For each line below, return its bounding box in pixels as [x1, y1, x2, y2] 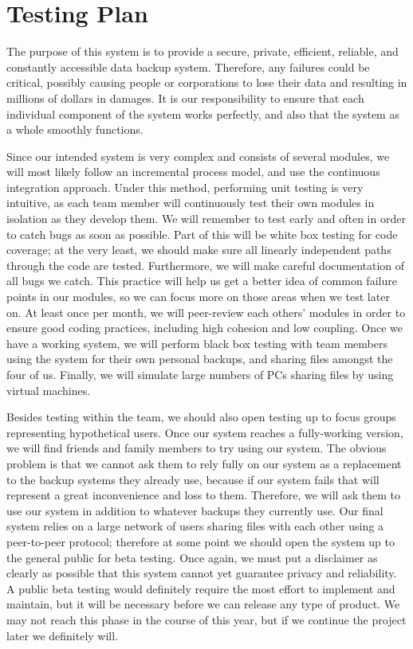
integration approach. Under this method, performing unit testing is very [6, 178, 364, 195]
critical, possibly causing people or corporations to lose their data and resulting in [6, 74, 407, 91]
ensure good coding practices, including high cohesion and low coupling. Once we [6, 319, 403, 336]
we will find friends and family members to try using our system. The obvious [6, 440, 387, 456]
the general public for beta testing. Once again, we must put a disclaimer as [6, 549, 378, 565]
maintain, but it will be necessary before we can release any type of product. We [6, 596, 400, 612]
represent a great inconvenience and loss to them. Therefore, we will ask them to [6, 487, 400, 503]
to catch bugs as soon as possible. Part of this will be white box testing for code [6, 225, 398, 242]
